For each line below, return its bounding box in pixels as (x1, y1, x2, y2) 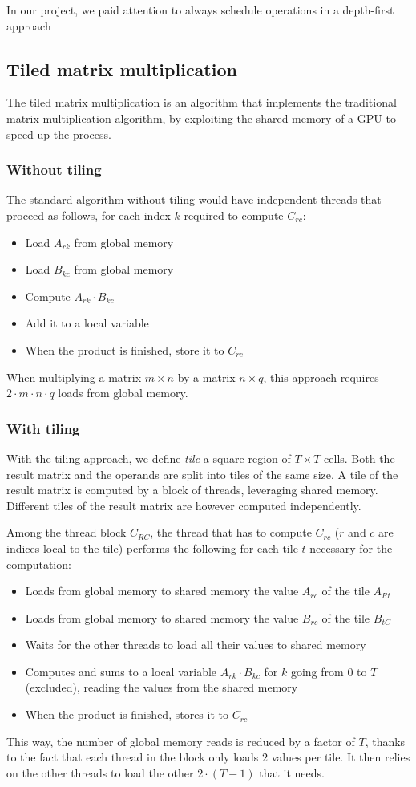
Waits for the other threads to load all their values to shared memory (25, 636, 366, 653)
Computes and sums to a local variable (25, 663, 217, 679)
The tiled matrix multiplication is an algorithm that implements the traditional (6, 94, 397, 111)
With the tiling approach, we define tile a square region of (6, 449, 291, 466)
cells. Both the (324, 449, 395, 466)
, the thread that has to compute (150, 524, 312, 541)
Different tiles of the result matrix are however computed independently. (6, 497, 361, 513)
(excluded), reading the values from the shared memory (25, 679, 298, 696)
